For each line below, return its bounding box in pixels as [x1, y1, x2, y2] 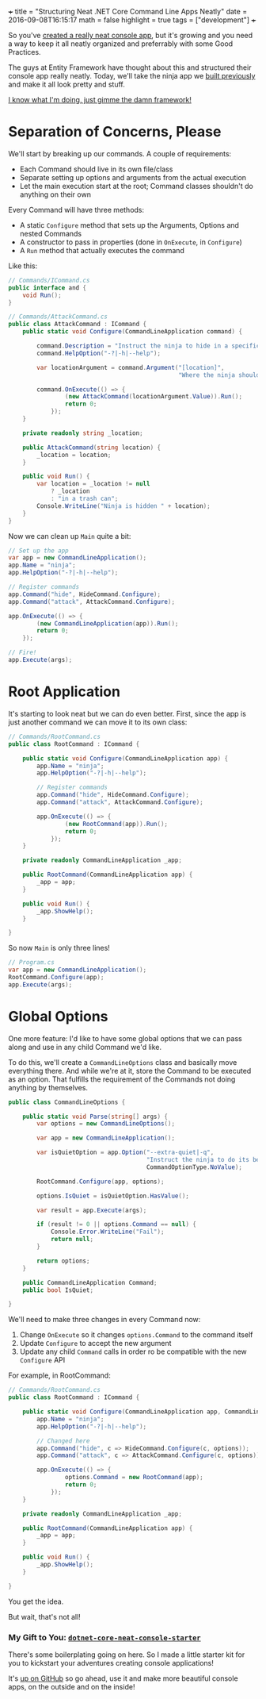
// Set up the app [8, 547, 69, 555]
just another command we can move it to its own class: [8, 717, 188, 727]
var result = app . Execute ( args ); [36, 1206, 147, 1214]
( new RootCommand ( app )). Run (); [64, 820, 169, 828]
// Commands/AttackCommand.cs [8, 313, 108, 321]
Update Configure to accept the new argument [19, 1339, 172, 1348]
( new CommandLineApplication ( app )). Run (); [36, 619, 179, 628]
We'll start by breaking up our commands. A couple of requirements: [8, 148, 232, 158]
